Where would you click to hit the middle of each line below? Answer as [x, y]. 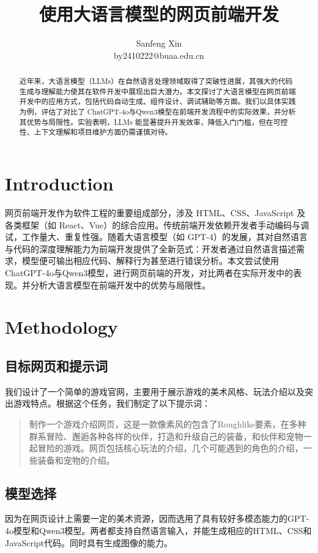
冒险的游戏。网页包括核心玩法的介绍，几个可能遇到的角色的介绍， [170, 448]
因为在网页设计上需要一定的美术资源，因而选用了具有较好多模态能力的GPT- [157, 518]
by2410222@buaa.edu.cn [159, 55]
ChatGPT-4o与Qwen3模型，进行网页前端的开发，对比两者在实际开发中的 [149, 272]
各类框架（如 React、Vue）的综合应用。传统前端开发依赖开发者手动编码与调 [157, 224]
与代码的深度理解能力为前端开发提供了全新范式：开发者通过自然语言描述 [150, 248]
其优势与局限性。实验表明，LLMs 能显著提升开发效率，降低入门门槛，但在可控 [153, 122]
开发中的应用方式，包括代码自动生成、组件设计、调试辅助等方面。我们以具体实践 [157, 101]
